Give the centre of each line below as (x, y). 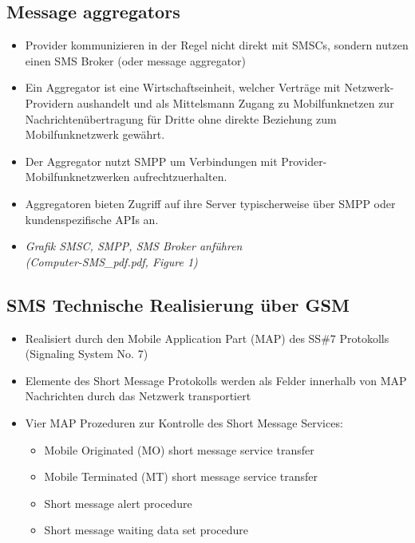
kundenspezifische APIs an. (92, 219)
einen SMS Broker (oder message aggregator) (136, 60)
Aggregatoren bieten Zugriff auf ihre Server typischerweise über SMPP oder (210, 203)
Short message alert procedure (118, 503)
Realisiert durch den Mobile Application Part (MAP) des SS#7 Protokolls (207, 338)
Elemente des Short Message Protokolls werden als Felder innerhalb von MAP (216, 380)
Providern (49, 102)
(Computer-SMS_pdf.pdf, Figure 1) (111, 261)
